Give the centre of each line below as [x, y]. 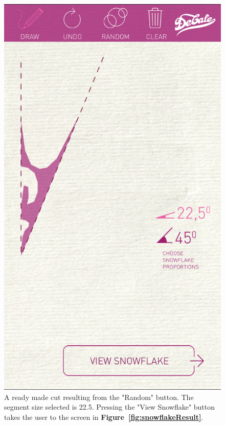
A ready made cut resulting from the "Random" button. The [99, 397]
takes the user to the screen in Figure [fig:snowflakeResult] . [104, 417]
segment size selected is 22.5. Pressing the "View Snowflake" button [110, 407]
